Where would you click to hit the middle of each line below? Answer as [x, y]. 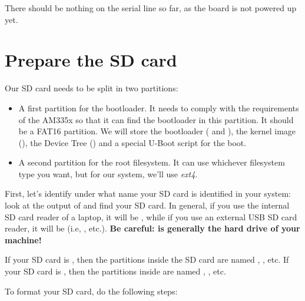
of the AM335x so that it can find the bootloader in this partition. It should [156, 119]
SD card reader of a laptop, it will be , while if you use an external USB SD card [151, 216]
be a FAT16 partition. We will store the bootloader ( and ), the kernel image [157, 131]
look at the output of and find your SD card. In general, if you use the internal [147, 205]
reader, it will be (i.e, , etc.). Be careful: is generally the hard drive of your [152, 228]
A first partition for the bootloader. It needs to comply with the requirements [159, 107]
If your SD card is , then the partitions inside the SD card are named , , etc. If [147, 259]
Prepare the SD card [91, 60]
